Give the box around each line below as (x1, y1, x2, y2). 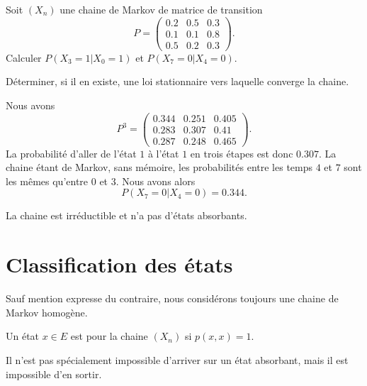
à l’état (147, 145, 179, 160)
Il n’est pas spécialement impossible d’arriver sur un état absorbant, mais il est (6, 352, 349, 367)
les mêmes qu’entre (6, 173, 89, 188)
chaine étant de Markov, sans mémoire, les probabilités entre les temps (6, 160, 313, 175)
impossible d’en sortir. (6, 366, 102, 381)
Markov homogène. (6, 304, 88, 319)
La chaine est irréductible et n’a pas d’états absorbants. (6, 208, 247, 223)
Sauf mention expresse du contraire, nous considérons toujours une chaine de (6, 291, 339, 306)
